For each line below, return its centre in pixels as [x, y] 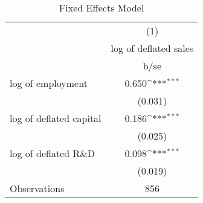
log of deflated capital [56, 118]
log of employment [49, 83]
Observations [37, 188]
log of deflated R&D [52, 153]
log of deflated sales [152, 48]
